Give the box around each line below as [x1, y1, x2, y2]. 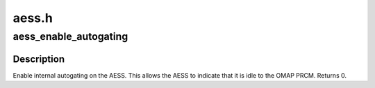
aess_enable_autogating [12, 30, 128, 43]
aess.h [12, 10, 53, 25]
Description [12, 53, 65, 65]
